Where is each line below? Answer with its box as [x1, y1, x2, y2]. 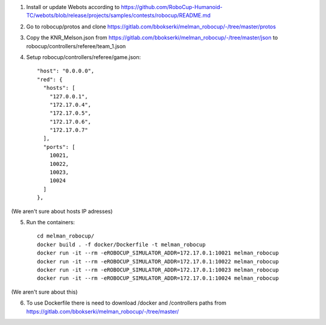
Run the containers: [26, 218, 75, 226]
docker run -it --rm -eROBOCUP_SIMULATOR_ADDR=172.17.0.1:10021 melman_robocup [37, 250, 279, 256]
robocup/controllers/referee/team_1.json [26, 42, 126, 49]
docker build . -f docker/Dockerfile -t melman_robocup [37, 241, 206, 248]
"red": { [37, 76, 63, 83]
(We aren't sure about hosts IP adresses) [11, 207, 113, 215]
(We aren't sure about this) [11, 288, 78, 295]
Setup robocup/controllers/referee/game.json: [26, 53, 141, 60]
